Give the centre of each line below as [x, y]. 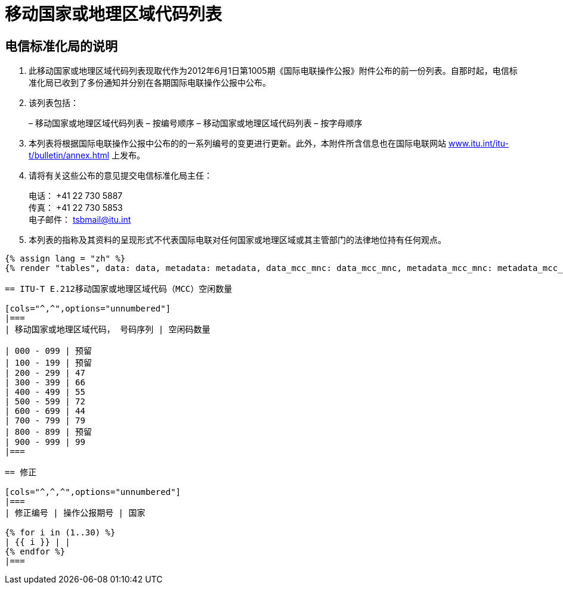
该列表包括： [54, 103]
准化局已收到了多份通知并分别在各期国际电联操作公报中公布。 [150, 83]
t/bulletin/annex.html [69, 155]
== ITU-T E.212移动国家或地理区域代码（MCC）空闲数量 [119, 289]
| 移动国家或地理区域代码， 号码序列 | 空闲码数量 [108, 330]
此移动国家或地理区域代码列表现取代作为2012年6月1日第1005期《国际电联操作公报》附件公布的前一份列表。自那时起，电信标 [273, 71]
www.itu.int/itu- [479, 144]
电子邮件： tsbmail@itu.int [80, 220]
